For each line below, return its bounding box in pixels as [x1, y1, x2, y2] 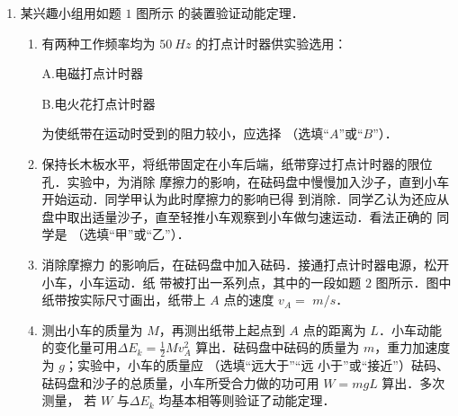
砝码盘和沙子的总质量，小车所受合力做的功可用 [41, 373, 319, 392]
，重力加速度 [374, 338, 451, 357]
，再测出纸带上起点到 [158, 320, 285, 339]
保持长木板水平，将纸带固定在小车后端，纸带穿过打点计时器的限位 [41, 154, 433, 173]
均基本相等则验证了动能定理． [158, 391, 336, 410]
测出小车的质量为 [41, 320, 143, 339]
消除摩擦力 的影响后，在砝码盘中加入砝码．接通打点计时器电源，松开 [41, 254, 450, 273]
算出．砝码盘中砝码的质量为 [195, 338, 360, 357]
